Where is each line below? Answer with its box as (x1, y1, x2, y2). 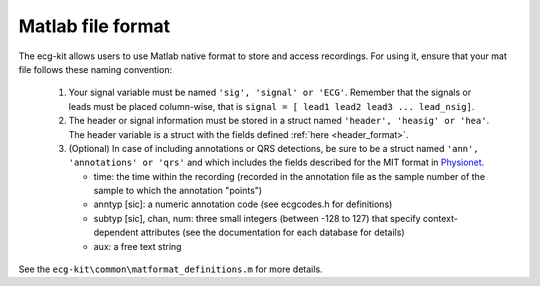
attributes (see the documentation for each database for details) (140, 226, 405, 239)
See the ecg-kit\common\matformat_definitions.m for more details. (18, 263, 324, 275)
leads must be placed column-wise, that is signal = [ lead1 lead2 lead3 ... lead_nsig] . (68, 100, 475, 112)
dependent (93, 226, 139, 239)
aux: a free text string (93, 240, 182, 252)
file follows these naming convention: (18, 63, 173, 75)
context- (422, 212, 459, 224)
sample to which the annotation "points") (93, 185, 263, 197)
